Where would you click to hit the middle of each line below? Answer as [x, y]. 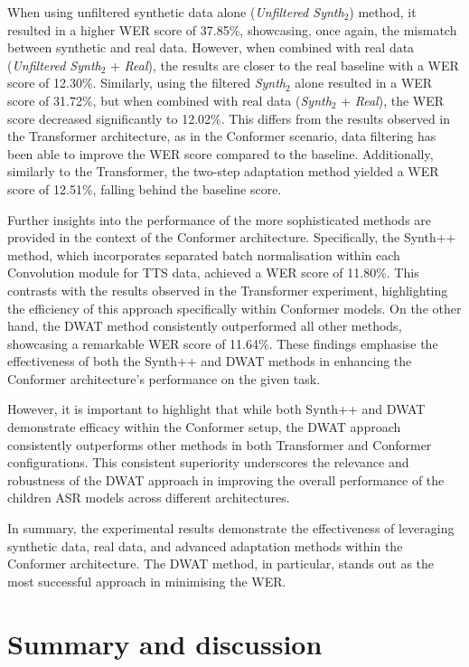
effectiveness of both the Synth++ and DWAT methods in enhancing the [210, 361]
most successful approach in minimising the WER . [147, 581]
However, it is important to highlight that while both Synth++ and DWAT [216, 409]
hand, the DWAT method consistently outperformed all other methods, [205, 326]
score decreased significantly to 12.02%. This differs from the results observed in [229, 118]
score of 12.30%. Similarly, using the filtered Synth [147, 83]
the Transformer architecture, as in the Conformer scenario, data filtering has [222, 136]
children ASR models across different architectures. [149, 498]
